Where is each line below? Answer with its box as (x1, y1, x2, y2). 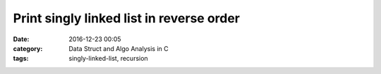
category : (13, 44, 43, 52)
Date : (13, 35, 30, 43)
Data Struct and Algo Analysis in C (68, 44, 169, 52)
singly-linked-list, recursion (68, 54, 148, 63)
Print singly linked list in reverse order (13, 10, 240, 26)
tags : (13, 54, 29, 63)
